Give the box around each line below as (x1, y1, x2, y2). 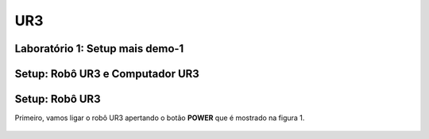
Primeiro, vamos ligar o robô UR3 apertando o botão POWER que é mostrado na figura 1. (14, 113, 305, 122)
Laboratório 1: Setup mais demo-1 (14, 42, 184, 55)
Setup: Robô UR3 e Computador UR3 (14, 67, 200, 81)
